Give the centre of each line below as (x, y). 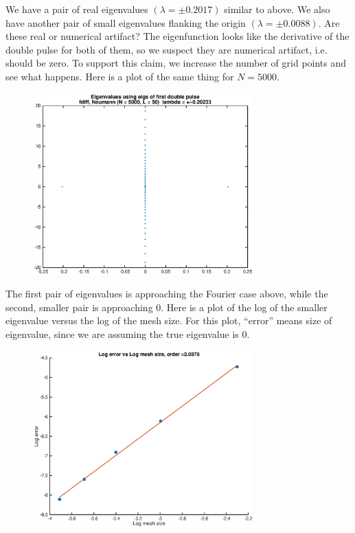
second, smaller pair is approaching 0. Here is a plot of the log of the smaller (167, 307)
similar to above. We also (277, 9)
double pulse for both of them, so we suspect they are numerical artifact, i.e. (167, 49)
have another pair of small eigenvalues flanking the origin (126, 22)
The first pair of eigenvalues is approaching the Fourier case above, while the (167, 294)
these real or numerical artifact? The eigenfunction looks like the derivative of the (177, 36)
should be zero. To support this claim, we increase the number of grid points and (176, 63)
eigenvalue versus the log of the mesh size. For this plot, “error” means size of (169, 320)
